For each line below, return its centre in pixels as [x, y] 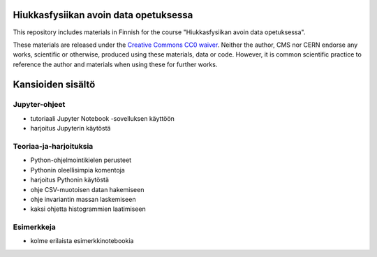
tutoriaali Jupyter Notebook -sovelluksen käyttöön [102, 118]
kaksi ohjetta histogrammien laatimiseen [88, 209]
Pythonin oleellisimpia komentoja [77, 170]
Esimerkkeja [34, 227]
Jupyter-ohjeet [39, 105]
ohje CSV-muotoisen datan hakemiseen [87, 189]
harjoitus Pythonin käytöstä [70, 180]
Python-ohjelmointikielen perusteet [81, 160]
